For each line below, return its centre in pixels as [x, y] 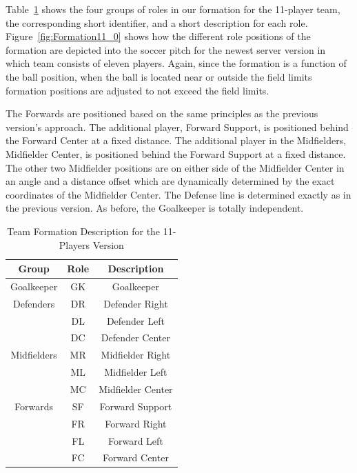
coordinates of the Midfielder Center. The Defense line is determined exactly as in [178, 194]
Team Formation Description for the [84, 231]
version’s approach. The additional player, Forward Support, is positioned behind [177, 127]
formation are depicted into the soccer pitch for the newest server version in [166, 49]
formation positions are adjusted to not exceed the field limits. [137, 90]
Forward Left [135, 440]
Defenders [34, 303]
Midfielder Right [136, 355]
